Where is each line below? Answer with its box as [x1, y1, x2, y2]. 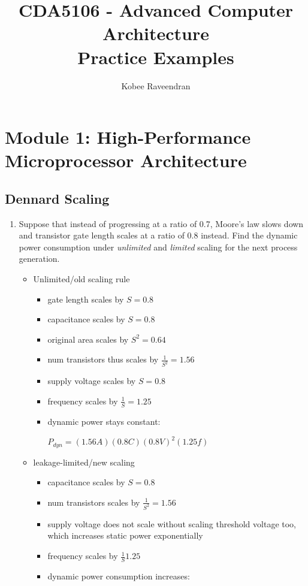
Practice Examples [77, 44, 234, 69]
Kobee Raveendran [121, 79, 191, 92]
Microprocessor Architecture [5, 148, 247, 173]
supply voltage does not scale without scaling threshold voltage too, [47, 517, 296, 530]
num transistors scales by [47, 496, 140, 508]
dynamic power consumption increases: [47, 569, 190, 582]
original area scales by [47, 333, 129, 345]
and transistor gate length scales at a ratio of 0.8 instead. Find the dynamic [19, 229, 298, 241]
